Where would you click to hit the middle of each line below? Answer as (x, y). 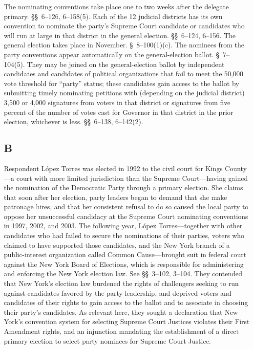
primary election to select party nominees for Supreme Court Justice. (107, 340)
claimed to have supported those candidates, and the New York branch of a (117, 245)
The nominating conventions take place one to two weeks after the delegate (116, 6)
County (236, 168)
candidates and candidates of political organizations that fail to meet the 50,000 (124, 74)
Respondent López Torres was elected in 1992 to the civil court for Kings (113, 168)
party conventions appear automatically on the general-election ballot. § (112, 54)
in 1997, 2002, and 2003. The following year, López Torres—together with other (123, 226)
